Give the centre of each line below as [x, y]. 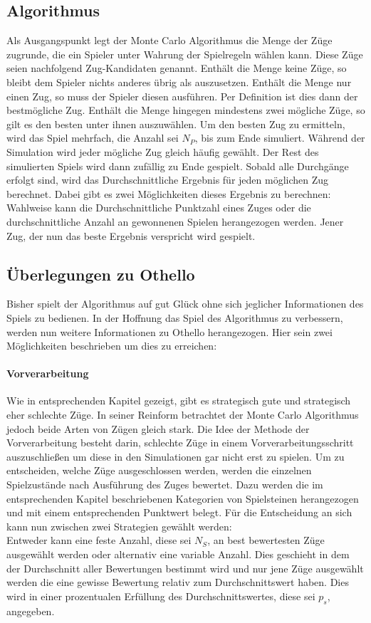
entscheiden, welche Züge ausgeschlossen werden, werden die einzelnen [159, 470]
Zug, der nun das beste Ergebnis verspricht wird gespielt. [131, 235]
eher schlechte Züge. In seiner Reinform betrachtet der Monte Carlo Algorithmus [183, 415]
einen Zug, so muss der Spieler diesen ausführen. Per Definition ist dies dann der [182, 96]
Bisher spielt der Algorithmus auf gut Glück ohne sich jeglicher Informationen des [185, 304]
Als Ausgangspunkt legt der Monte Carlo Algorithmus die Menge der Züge [169, 40]
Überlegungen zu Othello [101, 274]
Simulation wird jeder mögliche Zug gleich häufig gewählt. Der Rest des [163, 151]
